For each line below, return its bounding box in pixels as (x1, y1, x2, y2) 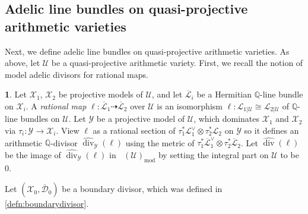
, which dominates (193, 112, 260, 125)
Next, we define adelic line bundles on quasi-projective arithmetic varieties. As (5, 45, 290, 57)
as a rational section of (93, 124, 176, 137)
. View (56, 124, 80, 137)
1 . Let (5, 88, 27, 100)
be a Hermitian (196, 88, 252, 100)
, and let (151, 88, 183, 100)
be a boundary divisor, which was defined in (62, 182, 223, 195)
